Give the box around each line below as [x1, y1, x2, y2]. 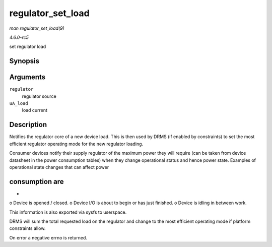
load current [22, 107, 48, 113]
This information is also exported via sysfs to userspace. [9, 209, 127, 215]
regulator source [22, 93, 56, 99]
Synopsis [9, 57, 40, 66]
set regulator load [9, 43, 46, 50]
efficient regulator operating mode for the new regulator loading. [9, 141, 144, 147]
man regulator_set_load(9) [9, 25, 65, 31]
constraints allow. [9, 225, 46, 231]
